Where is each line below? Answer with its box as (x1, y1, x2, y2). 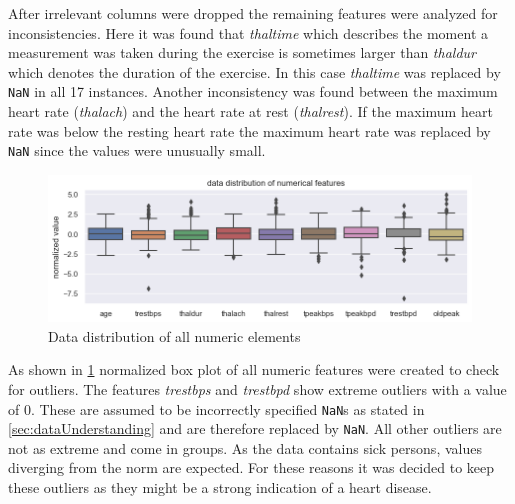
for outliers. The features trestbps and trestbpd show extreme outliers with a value (8, 378, 507, 399)
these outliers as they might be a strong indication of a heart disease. (8, 477, 432, 497)
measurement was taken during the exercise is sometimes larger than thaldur (8, 42, 476, 63)
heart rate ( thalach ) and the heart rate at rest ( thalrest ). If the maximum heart (8, 101, 493, 122)
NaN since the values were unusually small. (8, 140, 266, 161)
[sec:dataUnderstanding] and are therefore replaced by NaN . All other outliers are (8, 418, 502, 439)
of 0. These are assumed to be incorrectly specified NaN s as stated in (8, 398, 425, 419)
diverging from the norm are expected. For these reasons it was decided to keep (8, 457, 495, 478)
